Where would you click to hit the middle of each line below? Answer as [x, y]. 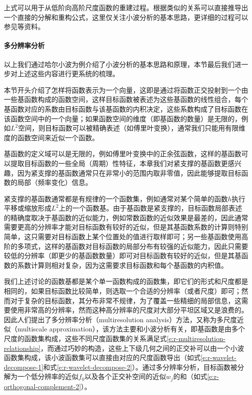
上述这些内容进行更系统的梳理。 [68, 74]
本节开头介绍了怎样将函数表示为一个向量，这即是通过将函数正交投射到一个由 [126, 90]
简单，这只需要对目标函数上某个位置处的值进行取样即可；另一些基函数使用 [123, 237]
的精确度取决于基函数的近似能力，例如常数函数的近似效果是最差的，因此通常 [126, 217]
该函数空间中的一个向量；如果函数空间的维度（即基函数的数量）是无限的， [123, 118]
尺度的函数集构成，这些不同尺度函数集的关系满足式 [85, 338]
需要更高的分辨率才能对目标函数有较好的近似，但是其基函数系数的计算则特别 [126, 227]
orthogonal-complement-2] [43, 386]
